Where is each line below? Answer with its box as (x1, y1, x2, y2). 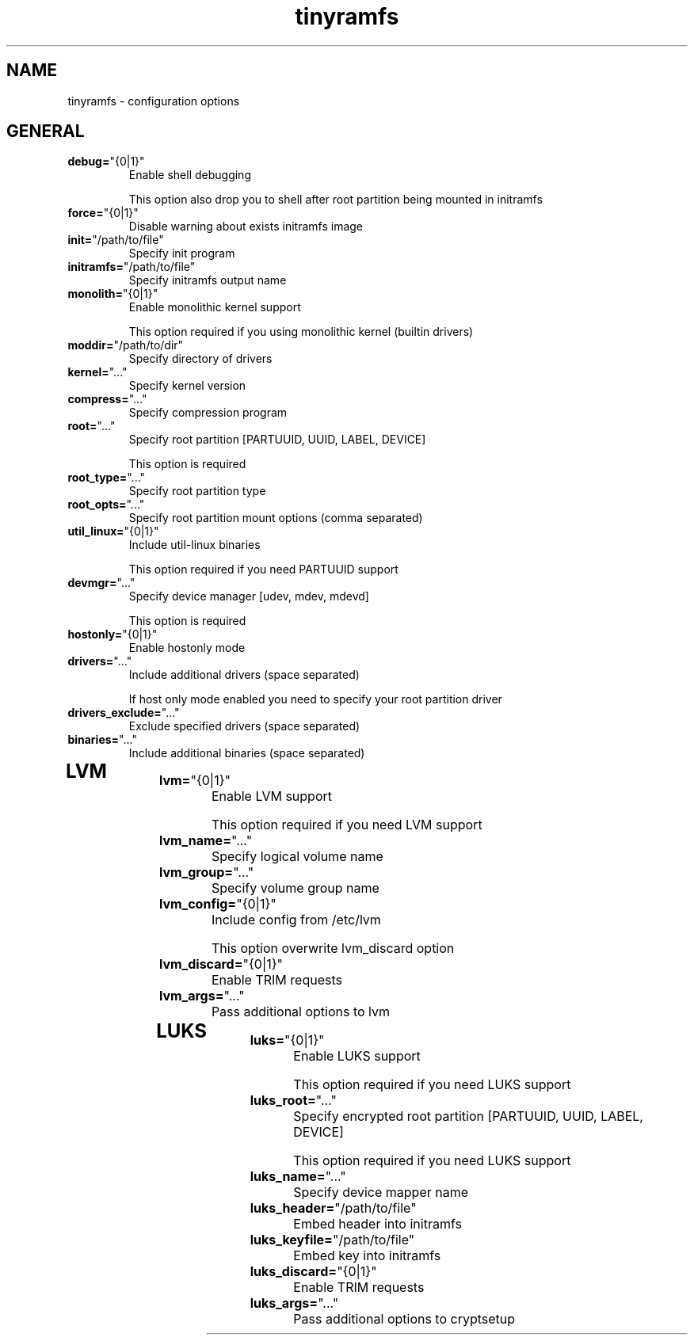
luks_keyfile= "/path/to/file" (250, 1232, 415, 1248)
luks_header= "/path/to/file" (250, 1200, 417, 1217)
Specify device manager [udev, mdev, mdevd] (128, 589, 369, 604)
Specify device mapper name (293, 1184, 469, 1201)
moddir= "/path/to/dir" (67, 338, 184, 352)
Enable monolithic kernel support (128, 300, 301, 314)
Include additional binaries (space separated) (128, 746, 365, 760)
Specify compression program (128, 406, 288, 420)
